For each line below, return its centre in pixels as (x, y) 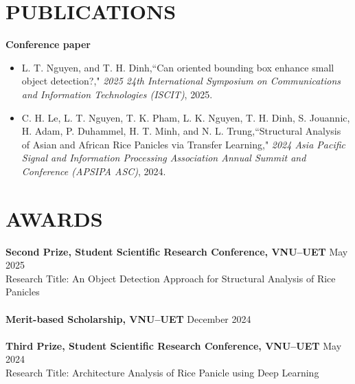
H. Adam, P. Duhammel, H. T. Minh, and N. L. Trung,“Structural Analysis (181, 131)
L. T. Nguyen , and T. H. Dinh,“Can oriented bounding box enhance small (178, 67)
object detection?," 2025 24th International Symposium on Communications (181, 81)
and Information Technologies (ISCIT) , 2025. (117, 94)
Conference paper (48, 44)
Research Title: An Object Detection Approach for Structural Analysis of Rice (171, 278)
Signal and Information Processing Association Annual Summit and (164, 158)
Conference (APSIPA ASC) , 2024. (94, 171)
